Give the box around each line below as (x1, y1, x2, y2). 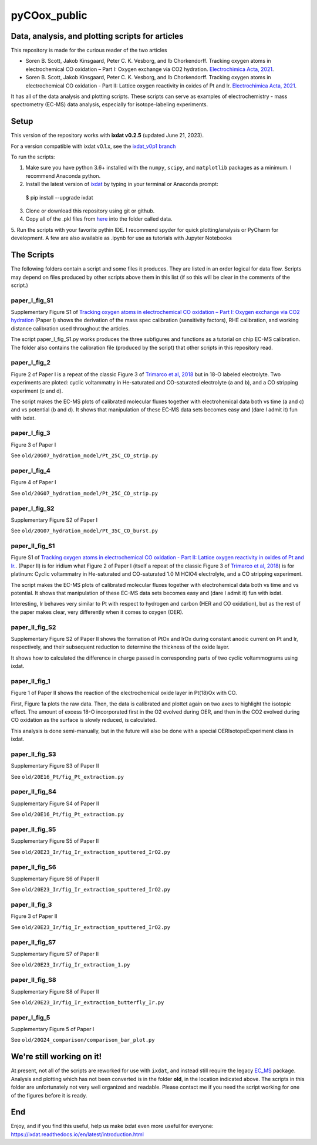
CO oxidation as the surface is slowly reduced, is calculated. (11, 717, 157, 724)
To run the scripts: (11, 153, 55, 161)
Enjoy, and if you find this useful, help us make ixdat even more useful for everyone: (11, 1123, 214, 1130)
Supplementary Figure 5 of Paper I (11, 1026, 95, 1033)
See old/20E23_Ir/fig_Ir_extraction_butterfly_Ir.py (11, 998, 164, 1006)
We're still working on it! (11, 1052, 102, 1062)
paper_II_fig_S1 (11, 542, 55, 550)
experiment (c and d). (11, 387, 63, 394)
